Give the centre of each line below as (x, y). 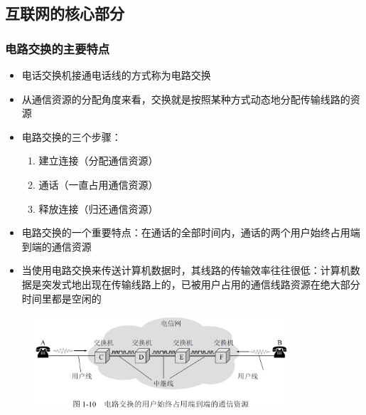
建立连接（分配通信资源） (98, 161)
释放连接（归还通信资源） (98, 208)
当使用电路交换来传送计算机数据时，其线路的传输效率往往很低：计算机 (186, 270)
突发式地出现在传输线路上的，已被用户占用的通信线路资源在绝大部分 (201, 284)
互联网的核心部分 (65, 13)
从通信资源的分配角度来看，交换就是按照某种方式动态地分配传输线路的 (186, 99)
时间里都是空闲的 (61, 298)
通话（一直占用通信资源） (98, 184)
